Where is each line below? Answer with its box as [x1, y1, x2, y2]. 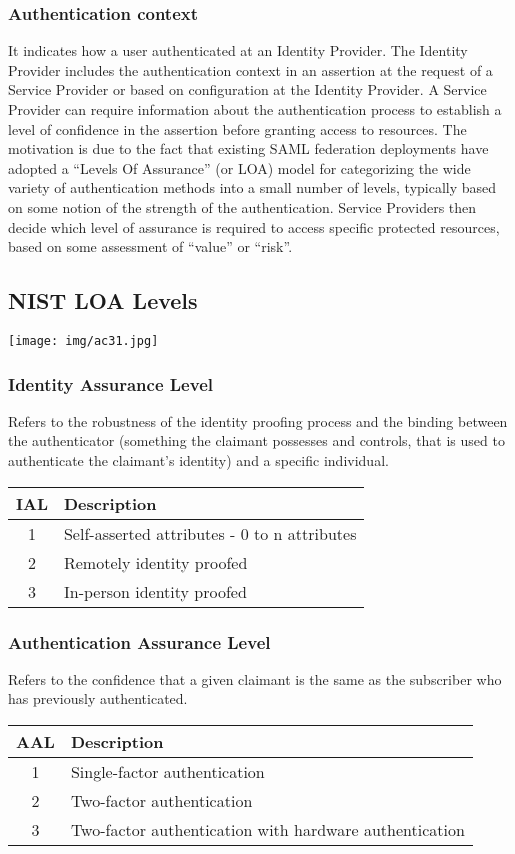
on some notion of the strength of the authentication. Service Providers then [8, 196, 477, 217]
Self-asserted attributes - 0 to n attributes [63, 521, 357, 545]
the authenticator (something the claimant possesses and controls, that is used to [8, 430, 505, 451]
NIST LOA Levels [8, 285, 198, 316]
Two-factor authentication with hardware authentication [70, 818, 465, 842]
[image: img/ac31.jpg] [8, 333, 159, 348]
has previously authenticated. [8, 688, 188, 709]
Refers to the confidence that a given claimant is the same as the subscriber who [8, 668, 502, 689]
